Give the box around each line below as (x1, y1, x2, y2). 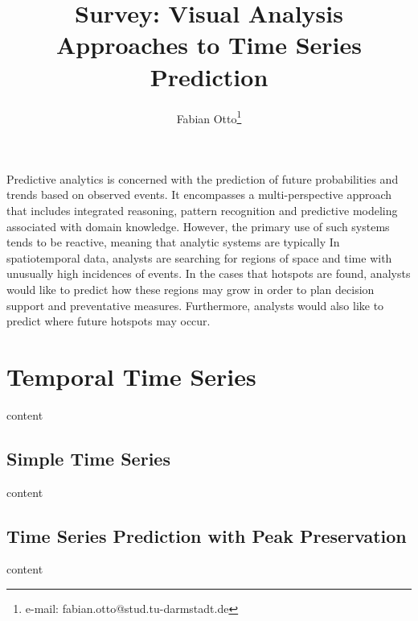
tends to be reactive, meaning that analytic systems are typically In (6, 234, 340, 250)
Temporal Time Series (6, 359, 256, 392)
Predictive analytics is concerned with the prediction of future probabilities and (6, 170, 399, 187)
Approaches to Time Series (56, 28, 362, 61)
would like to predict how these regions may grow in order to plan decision (6, 280, 375, 297)
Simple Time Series (6, 445, 170, 470)
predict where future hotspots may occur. (6, 313, 211, 329)
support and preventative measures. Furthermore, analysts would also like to (6, 296, 384, 313)
